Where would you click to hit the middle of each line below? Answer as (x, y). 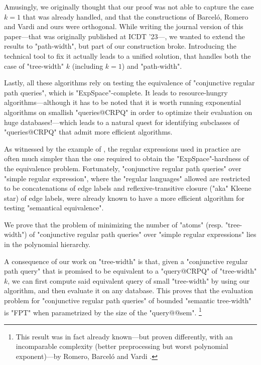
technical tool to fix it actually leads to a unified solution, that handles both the (127, 55)
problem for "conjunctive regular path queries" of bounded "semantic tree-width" (128, 300)
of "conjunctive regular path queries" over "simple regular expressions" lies (143, 234)
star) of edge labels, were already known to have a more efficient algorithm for (124, 198)
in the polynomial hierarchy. (47, 244)
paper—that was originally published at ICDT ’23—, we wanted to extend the (124, 36)
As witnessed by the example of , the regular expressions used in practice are (122, 148)
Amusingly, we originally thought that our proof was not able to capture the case (129, 7)
